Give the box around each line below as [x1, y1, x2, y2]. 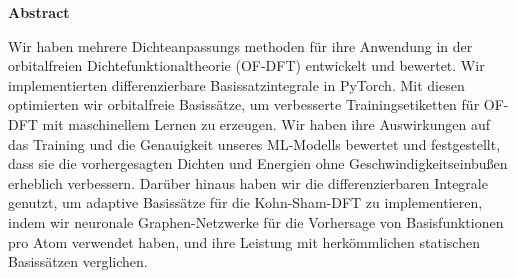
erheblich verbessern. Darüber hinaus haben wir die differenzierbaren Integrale [8, 172, 488, 193]
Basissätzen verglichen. [8, 251, 148, 272]
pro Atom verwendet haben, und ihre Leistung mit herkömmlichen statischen [8, 231, 480, 252]
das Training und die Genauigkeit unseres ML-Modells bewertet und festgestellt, [8, 133, 501, 154]
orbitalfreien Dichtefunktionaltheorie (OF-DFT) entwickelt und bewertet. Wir [8, 55, 485, 76]
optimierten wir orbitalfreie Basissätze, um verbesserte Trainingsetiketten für [8, 94, 480, 115]
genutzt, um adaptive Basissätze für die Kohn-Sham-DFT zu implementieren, [8, 192, 483, 213]
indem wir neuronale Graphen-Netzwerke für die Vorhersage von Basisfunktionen [8, 211, 504, 232]
